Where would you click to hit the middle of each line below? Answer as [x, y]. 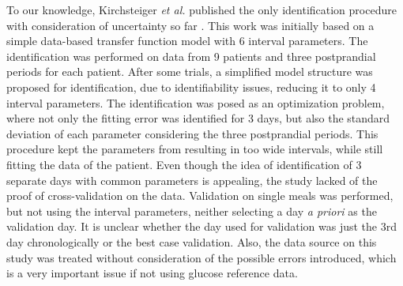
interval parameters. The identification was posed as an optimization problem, [196, 102]
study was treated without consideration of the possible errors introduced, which [201, 257]
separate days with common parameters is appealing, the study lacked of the [192, 180]
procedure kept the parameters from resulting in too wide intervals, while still [195, 149]
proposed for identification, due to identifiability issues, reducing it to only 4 [191, 87]
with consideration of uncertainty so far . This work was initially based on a [190, 25]
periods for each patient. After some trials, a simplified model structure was [190, 71]
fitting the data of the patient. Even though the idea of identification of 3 [184, 164]
